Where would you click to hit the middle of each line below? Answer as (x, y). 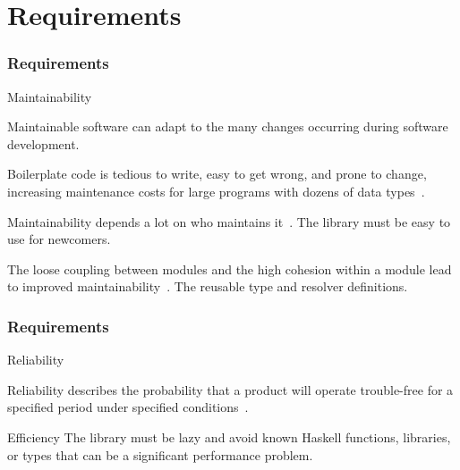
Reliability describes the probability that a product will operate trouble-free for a (230, 389)
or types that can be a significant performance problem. (160, 454)
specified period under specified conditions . (128, 407)
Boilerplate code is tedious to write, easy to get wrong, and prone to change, (217, 174)
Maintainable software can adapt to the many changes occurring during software (228, 126)
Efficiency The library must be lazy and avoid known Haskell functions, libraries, (229, 436)
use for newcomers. (59, 239)
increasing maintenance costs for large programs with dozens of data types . (216, 191)
